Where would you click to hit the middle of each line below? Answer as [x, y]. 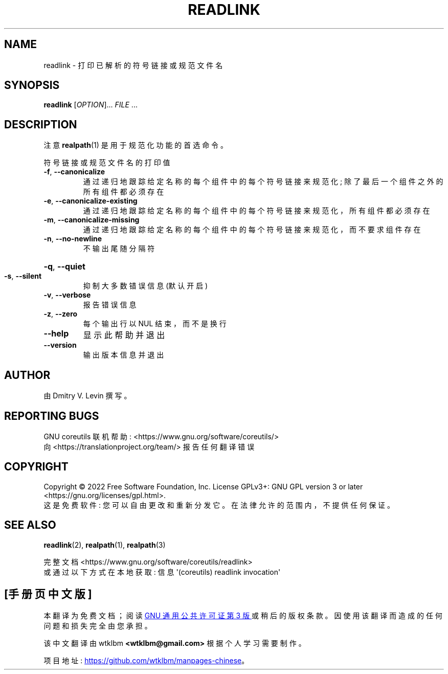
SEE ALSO [30, 525]
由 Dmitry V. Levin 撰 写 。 [87, 396]
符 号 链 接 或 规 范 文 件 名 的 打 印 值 [107, 163]
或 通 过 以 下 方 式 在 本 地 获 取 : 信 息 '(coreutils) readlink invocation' [162, 572]
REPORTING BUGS [52, 416]
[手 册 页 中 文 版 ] [48, 594]
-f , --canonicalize [74, 172]
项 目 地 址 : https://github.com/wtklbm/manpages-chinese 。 [146, 660]
